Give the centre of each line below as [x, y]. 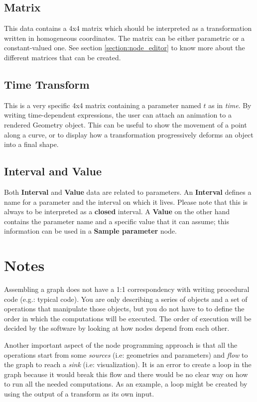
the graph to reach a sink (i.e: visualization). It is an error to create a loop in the [128, 364]
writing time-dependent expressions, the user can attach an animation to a [118, 115]
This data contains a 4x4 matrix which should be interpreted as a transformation [128, 28]
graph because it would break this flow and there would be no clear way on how [126, 374]
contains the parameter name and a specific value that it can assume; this [117, 221]
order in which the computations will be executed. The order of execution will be [128, 318]
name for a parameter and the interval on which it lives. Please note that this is [126, 201]
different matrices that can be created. [63, 57]
